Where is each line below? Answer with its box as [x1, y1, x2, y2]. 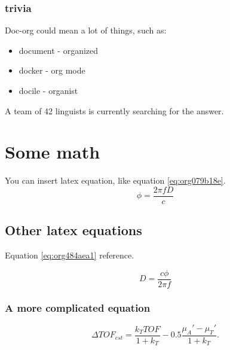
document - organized [19, 44, 99, 56]
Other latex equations [5, 221, 142, 239]
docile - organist [19, 84, 78, 96]
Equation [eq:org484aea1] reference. [5, 249, 134, 261]
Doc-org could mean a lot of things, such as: [5, 24, 167, 36]
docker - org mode [19, 64, 85, 77]
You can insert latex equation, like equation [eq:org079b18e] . [5, 174, 226, 187]
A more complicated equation [5, 300, 151, 315]
